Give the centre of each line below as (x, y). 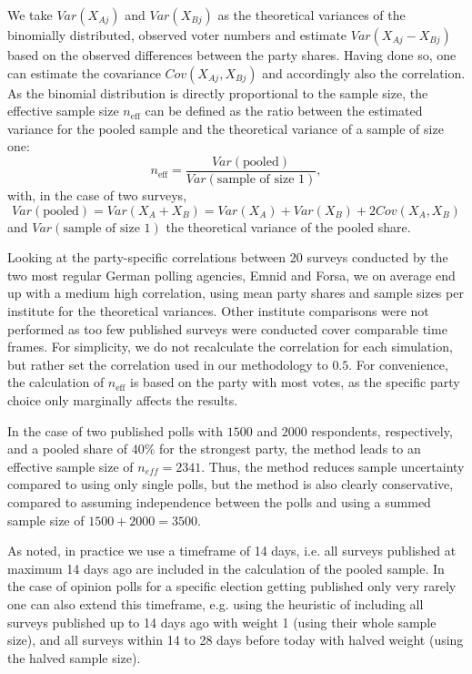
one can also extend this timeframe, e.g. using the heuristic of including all (216, 603)
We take (30, 15)
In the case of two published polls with (115, 430)
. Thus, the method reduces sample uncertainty (333, 466)
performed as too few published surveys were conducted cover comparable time (227, 328)
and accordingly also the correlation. (364, 72)
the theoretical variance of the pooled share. (288, 226)
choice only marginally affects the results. (123, 399)
